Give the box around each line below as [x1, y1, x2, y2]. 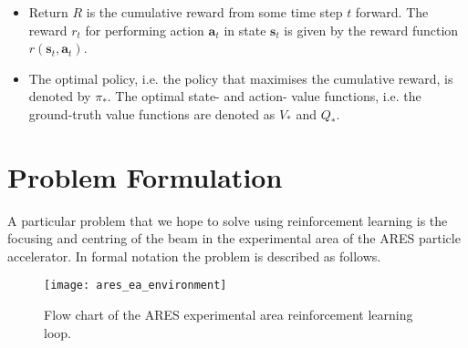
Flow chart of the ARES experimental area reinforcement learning [44, 305, 413, 324]
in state [224, 20, 266, 39]
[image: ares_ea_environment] [44, 279, 227, 292]
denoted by [28, 87, 91, 106]
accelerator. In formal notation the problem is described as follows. [7, 246, 381, 265]
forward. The [355, 3, 429, 21]
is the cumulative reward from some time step [86, 3, 343, 21]
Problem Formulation [7, 158, 283, 195]
